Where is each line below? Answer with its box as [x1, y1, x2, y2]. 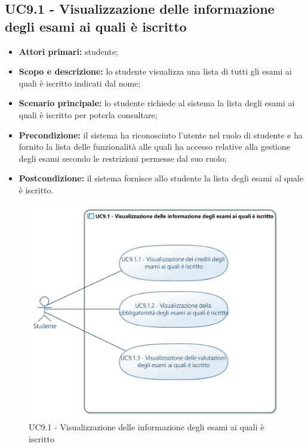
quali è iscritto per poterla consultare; [19, 108, 158, 121]
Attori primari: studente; [19, 45, 118, 57]
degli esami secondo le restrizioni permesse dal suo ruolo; [19, 152, 227, 164]
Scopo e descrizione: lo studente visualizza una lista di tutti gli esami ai [19, 65, 292, 78]
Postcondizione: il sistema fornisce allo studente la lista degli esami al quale [19, 172, 304, 184]
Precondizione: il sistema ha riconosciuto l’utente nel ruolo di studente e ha [19, 128, 303, 141]
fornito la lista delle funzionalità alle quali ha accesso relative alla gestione [19, 140, 291, 153]
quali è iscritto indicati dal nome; [19, 76, 141, 89]
